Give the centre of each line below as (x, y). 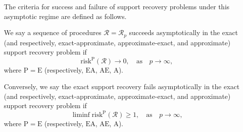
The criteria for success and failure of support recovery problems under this (117, 6)
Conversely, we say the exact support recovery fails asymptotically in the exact (122, 86)
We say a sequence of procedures (53, 32)
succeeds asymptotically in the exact (183, 32)
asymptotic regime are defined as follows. (65, 16)
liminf (81, 115)
